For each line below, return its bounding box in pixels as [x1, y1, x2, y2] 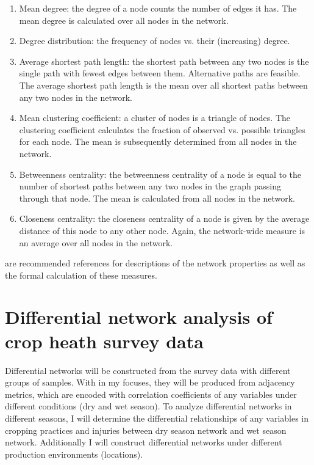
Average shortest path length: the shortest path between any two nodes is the [19, 54, 309, 67]
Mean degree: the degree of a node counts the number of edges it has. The [19, 2, 297, 14]
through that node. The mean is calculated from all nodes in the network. [19, 191, 295, 204]
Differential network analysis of [5, 304, 273, 329]
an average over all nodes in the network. [19, 236, 173, 249]
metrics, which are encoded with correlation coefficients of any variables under [5, 387, 297, 400]
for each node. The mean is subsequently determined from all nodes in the [19, 135, 297, 148]
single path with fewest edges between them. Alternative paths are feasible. [19, 67, 301, 79]
